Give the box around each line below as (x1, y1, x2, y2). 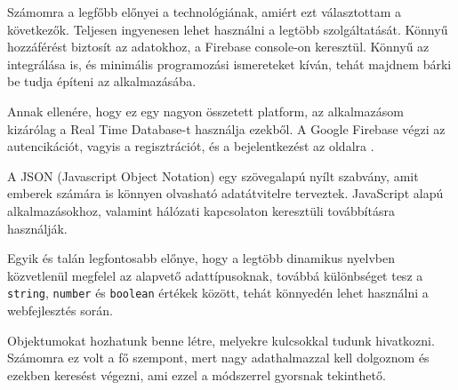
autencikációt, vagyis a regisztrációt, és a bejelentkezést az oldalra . (7, 137, 374, 155)
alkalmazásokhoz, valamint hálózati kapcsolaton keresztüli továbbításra (7, 201, 395, 219)
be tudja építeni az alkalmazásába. (7, 72, 197, 91)
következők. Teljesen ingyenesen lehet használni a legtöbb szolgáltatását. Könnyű (7, 20, 448, 38)
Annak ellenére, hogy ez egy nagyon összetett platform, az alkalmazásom (7, 101, 404, 120)
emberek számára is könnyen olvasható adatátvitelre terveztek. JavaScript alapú (7, 184, 444, 203)
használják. (7, 219, 68, 237)
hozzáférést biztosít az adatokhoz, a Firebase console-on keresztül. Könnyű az (7, 37, 430, 56)
